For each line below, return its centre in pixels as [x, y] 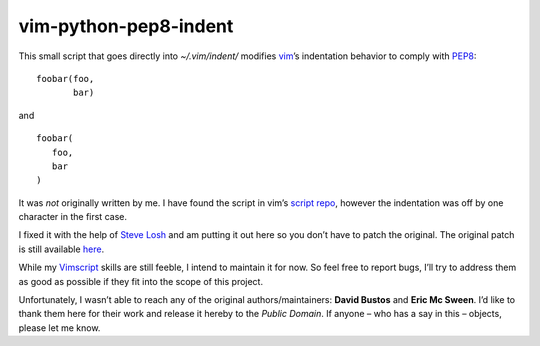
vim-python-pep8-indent [126, 26]
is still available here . [61, 249]
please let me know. [59, 327]
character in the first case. [72, 217]
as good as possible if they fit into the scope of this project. [141, 281]
